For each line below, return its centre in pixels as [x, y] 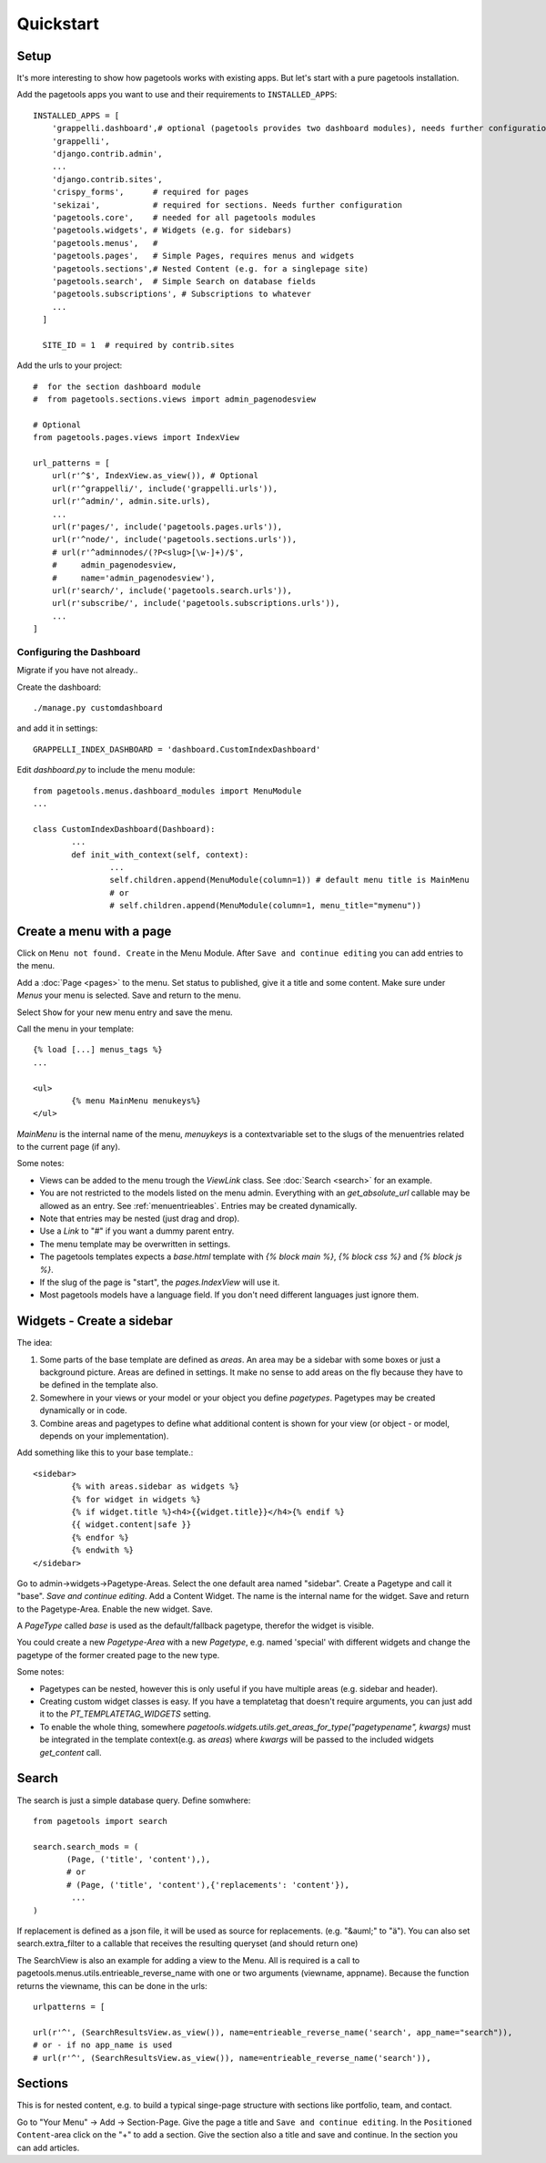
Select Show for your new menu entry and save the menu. [125, 1012]
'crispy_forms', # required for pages [150, 192]
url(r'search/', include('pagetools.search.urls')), [172, 590]
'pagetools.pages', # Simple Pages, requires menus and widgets [203, 256]
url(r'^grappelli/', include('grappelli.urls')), [164, 488]
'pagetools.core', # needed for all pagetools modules [184, 217]
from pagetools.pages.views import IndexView [136, 438]
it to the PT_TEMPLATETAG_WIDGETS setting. [125, 1714]
